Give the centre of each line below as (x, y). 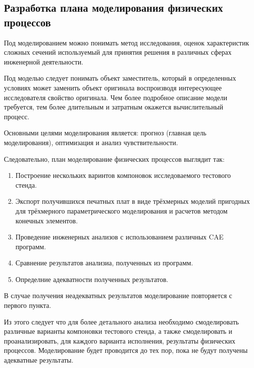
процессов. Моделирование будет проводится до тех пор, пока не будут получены (126, 350)
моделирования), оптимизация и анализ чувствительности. (91, 142)
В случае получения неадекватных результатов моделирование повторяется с (118, 295)
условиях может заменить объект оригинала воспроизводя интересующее (113, 87)
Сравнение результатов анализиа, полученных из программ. (104, 263)
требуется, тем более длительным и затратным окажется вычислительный (114, 107)
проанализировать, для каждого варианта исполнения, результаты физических (120, 340)
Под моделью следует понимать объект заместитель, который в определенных (120, 78)
